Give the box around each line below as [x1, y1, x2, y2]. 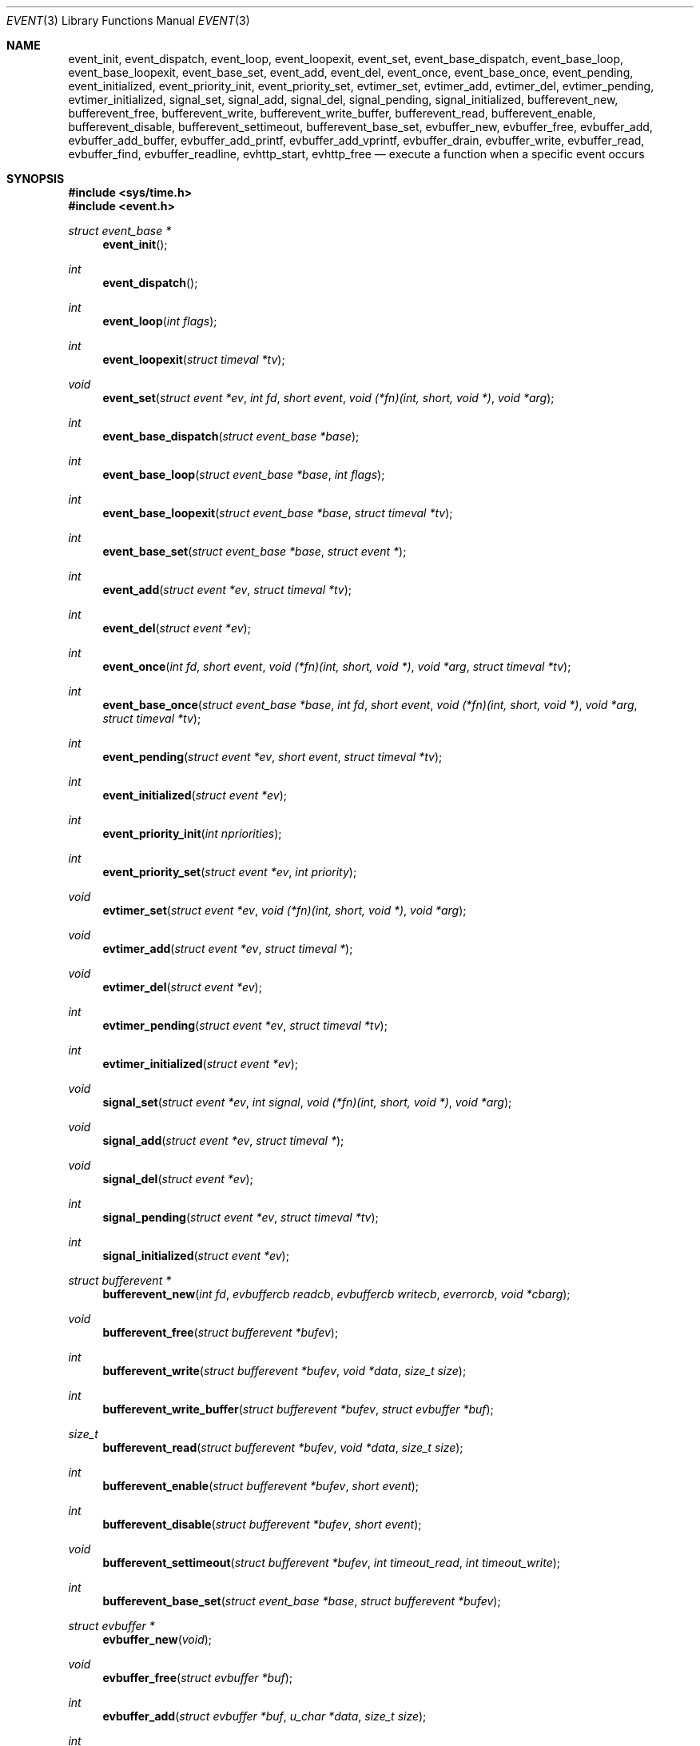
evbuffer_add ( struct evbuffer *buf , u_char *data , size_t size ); [102, 1709, 427, 1723]
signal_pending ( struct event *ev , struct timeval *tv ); [102, 1210, 379, 1224]
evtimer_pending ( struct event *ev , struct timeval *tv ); [102, 1019, 388, 1032]
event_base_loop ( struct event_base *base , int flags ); [102, 468, 385, 481]
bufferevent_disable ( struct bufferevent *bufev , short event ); [102, 1517, 422, 1531]
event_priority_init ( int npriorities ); [102, 827, 282, 840]
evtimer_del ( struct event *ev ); [102, 980, 262, 994]
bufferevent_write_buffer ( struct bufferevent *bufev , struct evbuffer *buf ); [102, 1402, 494, 1416]
